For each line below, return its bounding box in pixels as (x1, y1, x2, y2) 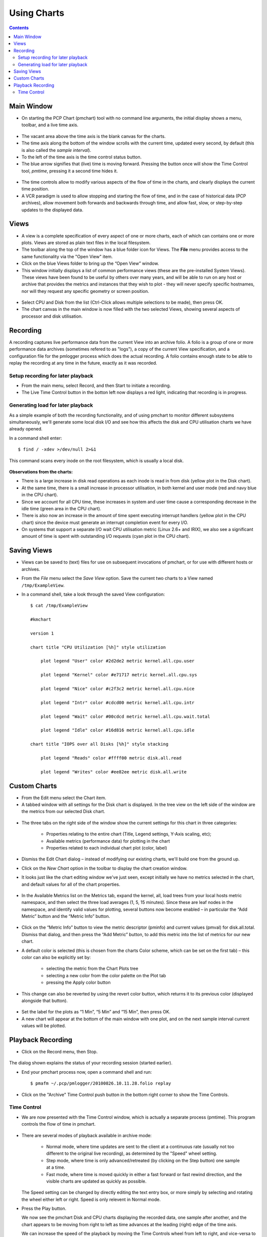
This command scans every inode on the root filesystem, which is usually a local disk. (9, 458, 184, 464)
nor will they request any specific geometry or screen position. (21, 288, 149, 294)
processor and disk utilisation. (21, 313, 83, 319)
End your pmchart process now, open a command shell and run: (21, 1069, 152, 1075)
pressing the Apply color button (46, 980, 111, 986)
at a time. (46, 1164, 65, 1170)
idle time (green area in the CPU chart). (21, 505, 101, 512)
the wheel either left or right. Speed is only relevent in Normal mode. (21, 1196, 161, 1202)
